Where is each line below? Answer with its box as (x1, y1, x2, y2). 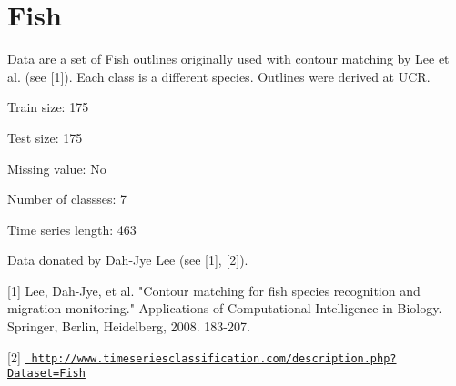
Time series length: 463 (7, 219, 137, 239)
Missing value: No (7, 158, 106, 178)
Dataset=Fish (7, 367, 86, 381)
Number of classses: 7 (7, 189, 127, 208)
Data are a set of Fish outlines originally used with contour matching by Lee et (7, 49, 450, 68)
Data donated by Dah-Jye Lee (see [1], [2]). (7, 250, 248, 269)
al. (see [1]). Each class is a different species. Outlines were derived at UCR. (7, 66, 431, 86)
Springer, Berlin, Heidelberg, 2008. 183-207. (7, 317, 250, 336)
